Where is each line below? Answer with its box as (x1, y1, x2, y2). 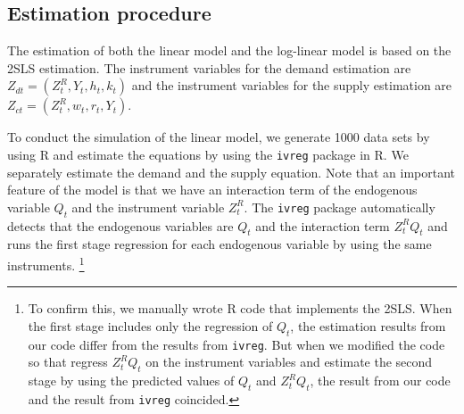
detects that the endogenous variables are (7, 216, 234, 235)
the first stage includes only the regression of (28, 316, 273, 335)
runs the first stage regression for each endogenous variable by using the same (7, 235, 432, 253)
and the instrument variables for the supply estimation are (131, 76, 452, 95)
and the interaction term (255, 216, 390, 235)
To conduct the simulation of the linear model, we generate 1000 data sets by (7, 128, 430, 146)
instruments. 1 (7, 253, 85, 274)
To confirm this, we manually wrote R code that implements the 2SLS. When (28, 299, 452, 318)
